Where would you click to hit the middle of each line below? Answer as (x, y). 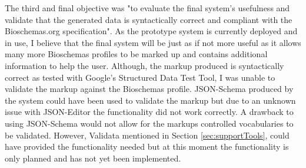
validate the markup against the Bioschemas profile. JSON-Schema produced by (149, 89)
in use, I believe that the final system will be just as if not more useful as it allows (153, 42)
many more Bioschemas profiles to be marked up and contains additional (136, 54)
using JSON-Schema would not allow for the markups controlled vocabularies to (149, 123)
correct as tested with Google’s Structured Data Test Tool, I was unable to (140, 77)
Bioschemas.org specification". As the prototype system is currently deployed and (151, 31)
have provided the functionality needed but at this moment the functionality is (147, 146)
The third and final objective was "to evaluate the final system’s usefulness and (147, 8)
